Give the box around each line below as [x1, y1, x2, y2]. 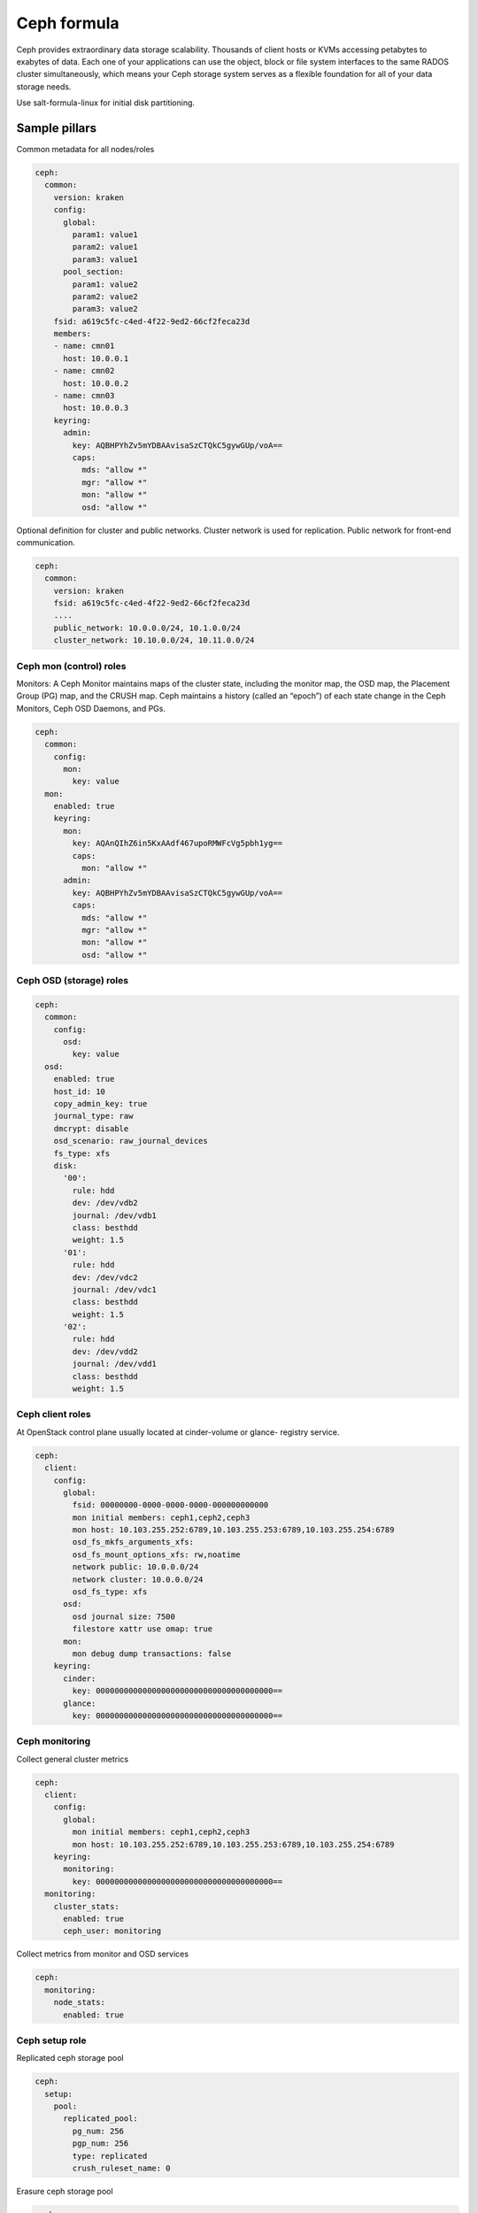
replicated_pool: [63, 2114, 139, 2124]
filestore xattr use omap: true [72, 1624, 212, 1634]
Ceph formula [16, 13, 119, 33]
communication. [16, 536, 75, 548]
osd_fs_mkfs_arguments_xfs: [72, 1537, 195, 1547]
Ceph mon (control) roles [16, 659, 127, 672]
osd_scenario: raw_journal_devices [53, 1136, 208, 1146]
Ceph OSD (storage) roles [16, 975, 128, 987]
